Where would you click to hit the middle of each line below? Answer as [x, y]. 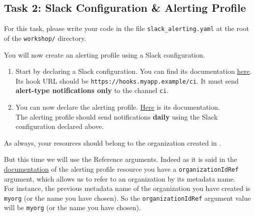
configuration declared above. [60, 126]
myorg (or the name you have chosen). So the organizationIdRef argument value [127, 198]
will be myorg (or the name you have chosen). [73, 207]
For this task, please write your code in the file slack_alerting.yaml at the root [127, 28]
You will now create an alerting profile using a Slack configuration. [105, 54]
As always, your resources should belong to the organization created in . [113, 142]
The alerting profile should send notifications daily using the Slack [117, 116]
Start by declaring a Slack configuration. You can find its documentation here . [134, 71]
